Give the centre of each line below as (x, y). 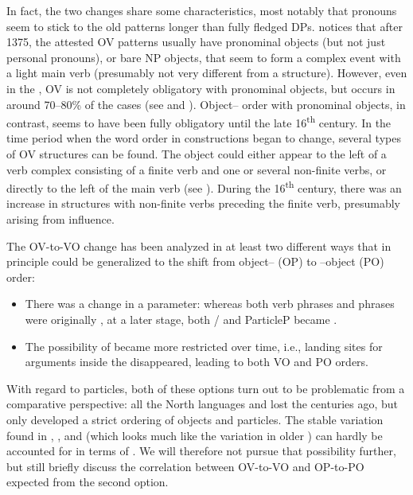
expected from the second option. (88, 482)
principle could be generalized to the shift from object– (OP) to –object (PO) (195, 261)
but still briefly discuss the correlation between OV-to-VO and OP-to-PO (185, 466)
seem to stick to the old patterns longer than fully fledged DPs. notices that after (205, 26)
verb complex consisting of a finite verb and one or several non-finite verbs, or (197, 169)
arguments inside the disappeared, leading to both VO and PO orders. (197, 362)
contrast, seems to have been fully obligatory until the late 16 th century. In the (199, 121)
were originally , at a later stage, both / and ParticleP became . (181, 319)
